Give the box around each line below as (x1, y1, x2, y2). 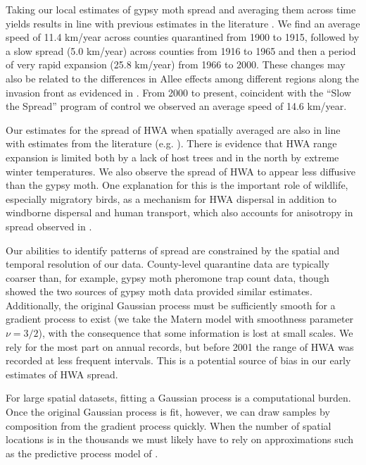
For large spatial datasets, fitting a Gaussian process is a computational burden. (6, 390, 351, 405)
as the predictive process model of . (6, 445, 158, 460)
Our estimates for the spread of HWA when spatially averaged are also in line (6, 122, 341, 137)
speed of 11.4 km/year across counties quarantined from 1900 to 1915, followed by (6, 30, 360, 44)
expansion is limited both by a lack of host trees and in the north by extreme (6, 149, 339, 164)
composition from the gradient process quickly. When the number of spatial (6, 418, 332, 433)
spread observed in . (6, 218, 92, 233)
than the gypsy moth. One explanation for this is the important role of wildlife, (6, 178, 348, 192)
